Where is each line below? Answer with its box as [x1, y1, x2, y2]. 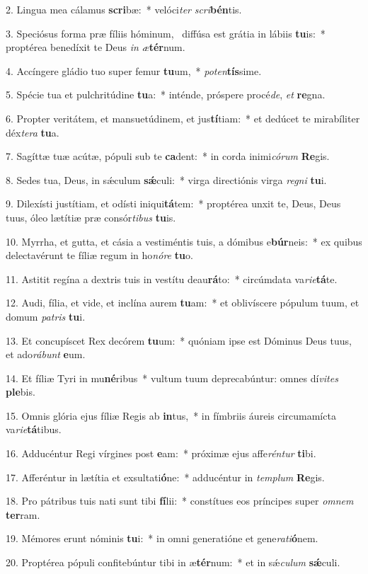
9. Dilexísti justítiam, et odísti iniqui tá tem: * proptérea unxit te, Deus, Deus [6, 196, 341, 211]
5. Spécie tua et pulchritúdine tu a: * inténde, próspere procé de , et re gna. [6, 87, 326, 102]
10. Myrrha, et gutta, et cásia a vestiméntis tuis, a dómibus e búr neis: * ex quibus [6, 234, 362, 248]
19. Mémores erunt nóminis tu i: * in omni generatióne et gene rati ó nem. [6, 531, 318, 546]
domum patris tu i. [6, 309, 86, 323]
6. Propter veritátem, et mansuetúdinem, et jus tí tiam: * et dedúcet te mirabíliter [6, 110, 360, 125]
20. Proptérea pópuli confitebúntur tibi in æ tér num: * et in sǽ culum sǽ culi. [6, 555, 340, 570]
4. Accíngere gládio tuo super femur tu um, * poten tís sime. [6, 63, 262, 78]
